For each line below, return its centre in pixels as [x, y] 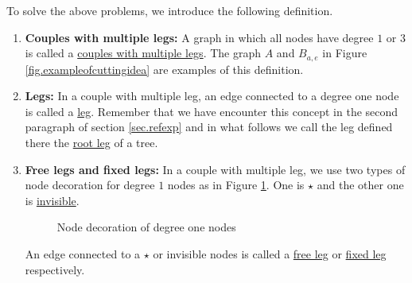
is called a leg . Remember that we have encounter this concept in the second [212, 111]
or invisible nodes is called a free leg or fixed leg [270, 253]
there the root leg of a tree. [91, 143]
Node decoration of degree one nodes [146, 227]
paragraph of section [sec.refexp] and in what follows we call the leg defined [209, 127]
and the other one [360, 185]
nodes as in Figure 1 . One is [236, 185]
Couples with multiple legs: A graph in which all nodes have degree [199, 37]
